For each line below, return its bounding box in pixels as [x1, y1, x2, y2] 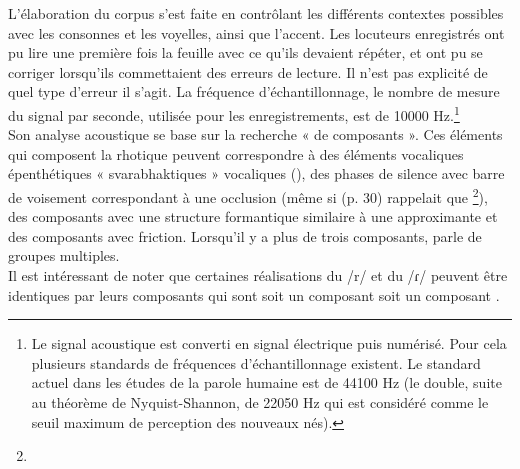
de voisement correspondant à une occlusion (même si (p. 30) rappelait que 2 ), [8, 184, 488, 207]
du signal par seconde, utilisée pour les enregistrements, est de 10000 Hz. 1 [8, 101, 460, 125]
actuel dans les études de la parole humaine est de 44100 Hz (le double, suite [31, 372, 502, 393]
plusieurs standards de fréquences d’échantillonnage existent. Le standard [31, 352, 481, 373]
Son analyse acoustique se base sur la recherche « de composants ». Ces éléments [8, 124, 503, 145]
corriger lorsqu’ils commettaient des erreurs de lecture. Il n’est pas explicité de [8, 61, 488, 82]
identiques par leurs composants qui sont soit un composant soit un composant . [8, 284, 500, 305]
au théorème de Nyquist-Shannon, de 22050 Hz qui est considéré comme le [31, 392, 489, 412]
